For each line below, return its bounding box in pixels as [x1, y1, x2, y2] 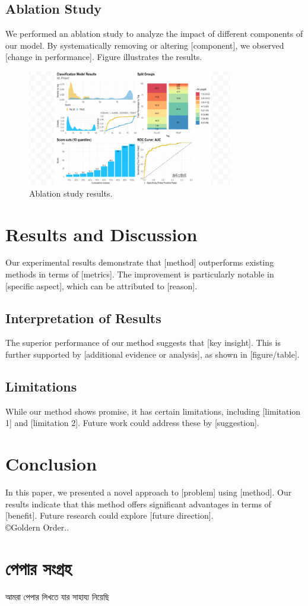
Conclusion [5, 452, 97, 476]
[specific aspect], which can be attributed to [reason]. [5, 279, 198, 292]
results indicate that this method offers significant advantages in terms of [5, 497, 271, 510]
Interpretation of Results [5, 308, 161, 327]
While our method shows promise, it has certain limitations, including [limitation [5, 405, 301, 417]
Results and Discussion [5, 222, 198, 246]
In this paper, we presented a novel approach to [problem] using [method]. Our [5, 486, 292, 498]
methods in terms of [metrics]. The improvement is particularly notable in [5, 268, 274, 280]
